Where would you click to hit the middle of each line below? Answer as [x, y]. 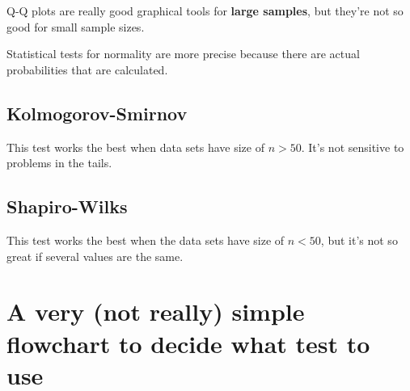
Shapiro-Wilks [67, 206]
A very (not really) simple [156, 311]
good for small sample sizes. [76, 26]
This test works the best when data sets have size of [136, 147]
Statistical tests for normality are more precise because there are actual [183, 54]
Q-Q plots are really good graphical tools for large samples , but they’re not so [205, 11]
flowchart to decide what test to [188, 343]
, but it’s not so [359, 240]
